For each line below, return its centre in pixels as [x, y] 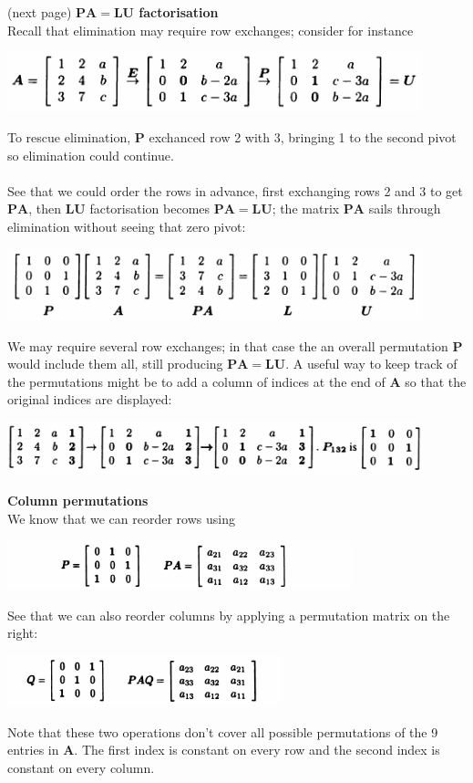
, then [45, 209]
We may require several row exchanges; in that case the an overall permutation [228, 345]
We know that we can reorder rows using [121, 518]
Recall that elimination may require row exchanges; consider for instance [211, 30]
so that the [436, 381]
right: [23, 633]
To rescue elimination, [69, 136]
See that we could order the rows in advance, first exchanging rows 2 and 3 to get [235, 190]
